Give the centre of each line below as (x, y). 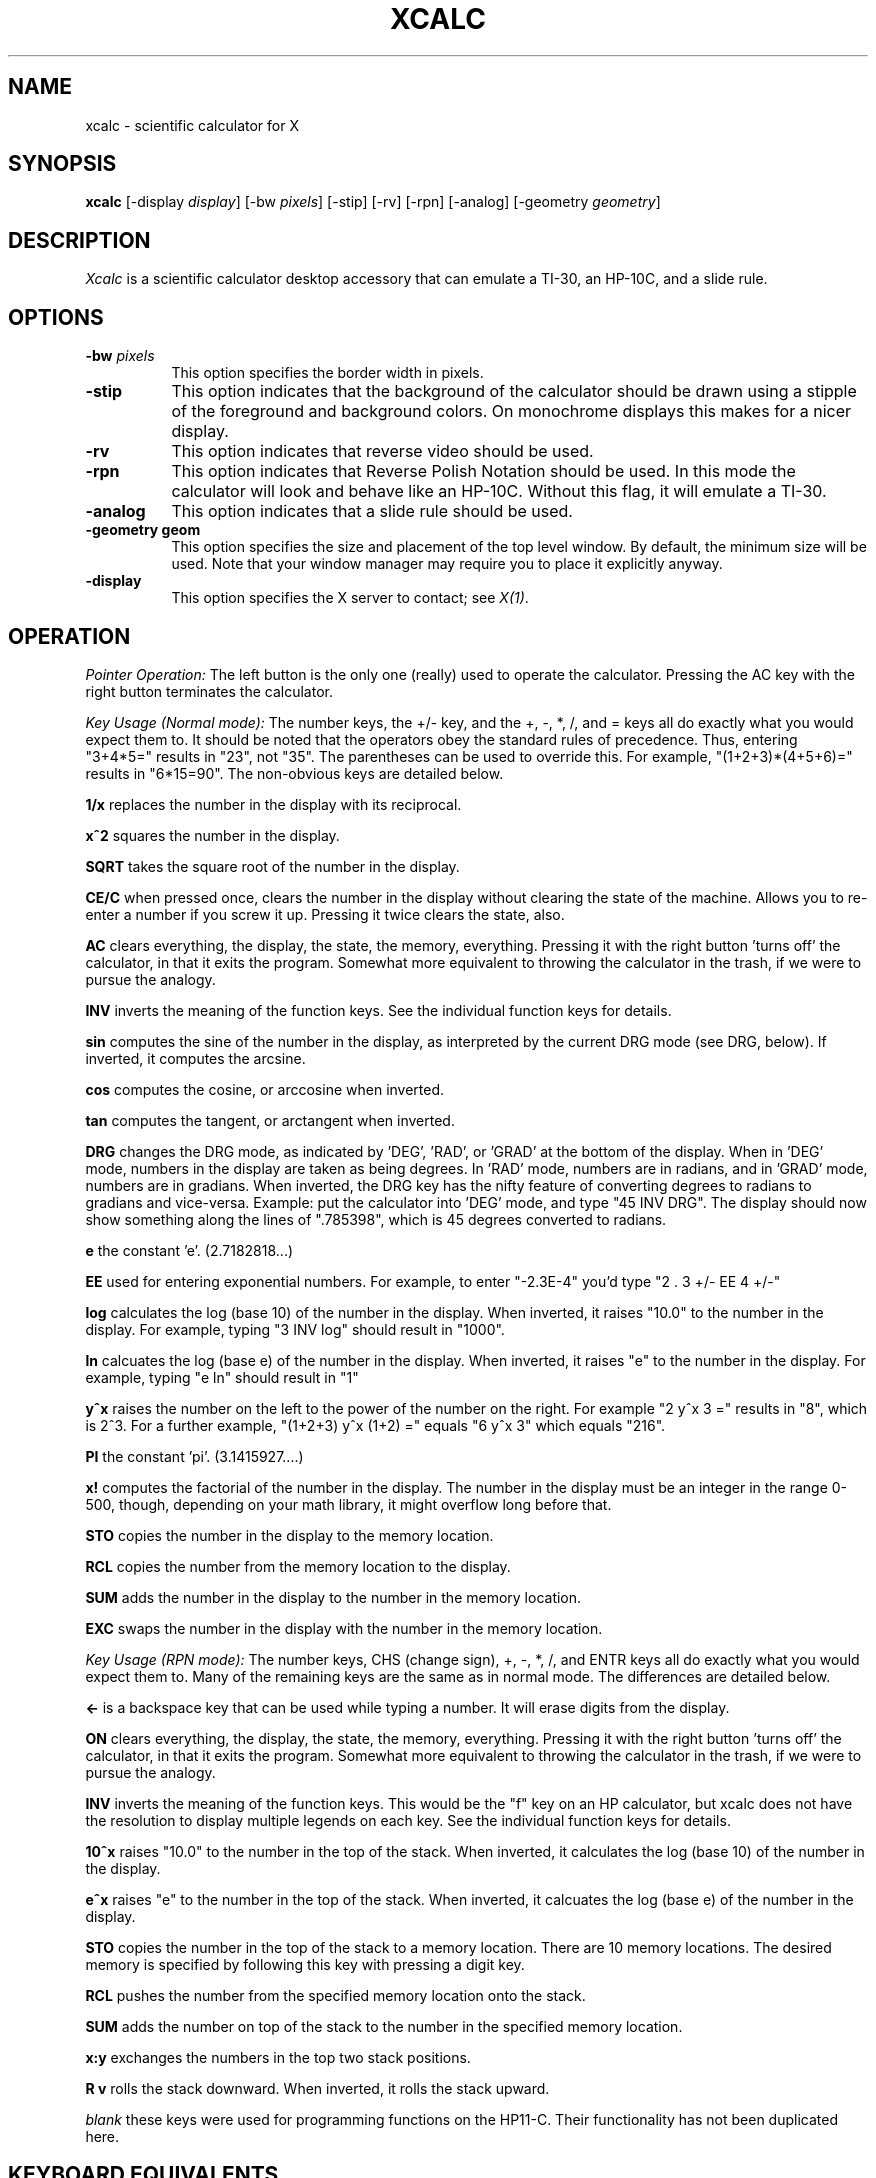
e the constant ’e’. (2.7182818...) (189, 1250)
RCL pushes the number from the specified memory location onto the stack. (335, 1995)
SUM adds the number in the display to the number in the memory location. (333, 1597)
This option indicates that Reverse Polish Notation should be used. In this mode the (483, 471)
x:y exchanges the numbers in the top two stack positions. (278, 2057)
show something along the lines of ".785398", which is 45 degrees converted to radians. (376, 1219)
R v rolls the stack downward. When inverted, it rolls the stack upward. (317, 2088)
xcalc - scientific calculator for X (192, 125)
